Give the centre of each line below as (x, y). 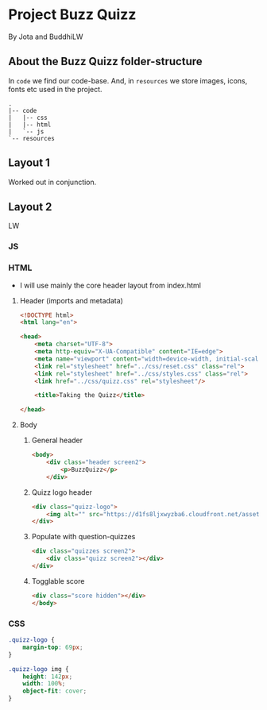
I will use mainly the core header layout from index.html (110, 285)
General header (57, 440)
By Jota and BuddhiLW (46, 37)
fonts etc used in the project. (55, 89)
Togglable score (58, 581)
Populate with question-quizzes (83, 537)
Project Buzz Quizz (72, 15)
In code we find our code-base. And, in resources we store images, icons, (128, 80)
